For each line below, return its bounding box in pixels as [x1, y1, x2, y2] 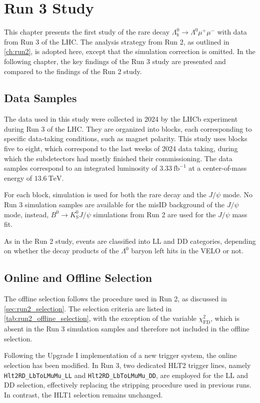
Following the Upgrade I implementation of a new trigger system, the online [4, 350, 237, 360]
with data [217, 27, 247, 37]
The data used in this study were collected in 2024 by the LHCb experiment [4, 114, 238, 124]
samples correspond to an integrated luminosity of [4, 163, 157, 173]
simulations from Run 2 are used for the [93, 209, 216, 219]
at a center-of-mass [188, 163, 247, 173]
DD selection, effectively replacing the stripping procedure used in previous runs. [4, 379, 251, 390]
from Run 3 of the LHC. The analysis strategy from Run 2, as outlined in [4, 36, 229, 47]
